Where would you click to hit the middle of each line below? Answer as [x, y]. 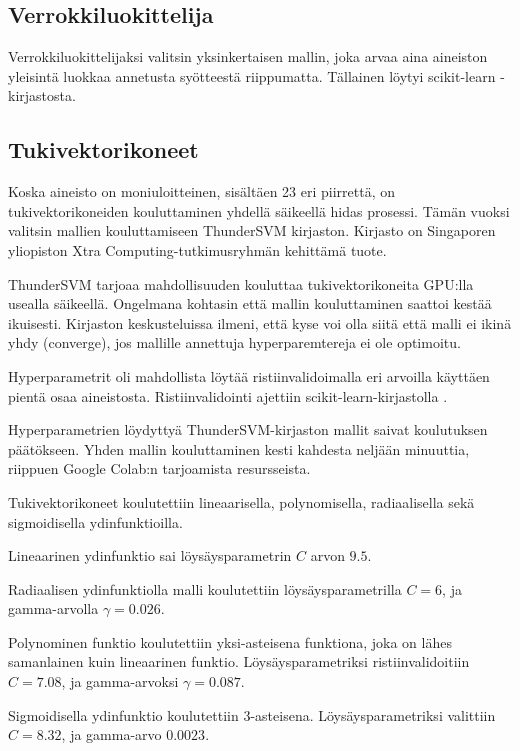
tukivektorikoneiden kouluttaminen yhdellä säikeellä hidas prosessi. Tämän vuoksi [259, 210]
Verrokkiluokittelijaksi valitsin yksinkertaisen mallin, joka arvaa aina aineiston [248, 56]
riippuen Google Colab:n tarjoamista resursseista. [159, 468]
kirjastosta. [42, 95]
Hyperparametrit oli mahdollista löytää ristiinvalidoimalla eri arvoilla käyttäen [249, 375]
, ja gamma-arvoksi [120, 681]
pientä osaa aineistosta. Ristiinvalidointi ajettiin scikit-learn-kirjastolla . [228, 395]
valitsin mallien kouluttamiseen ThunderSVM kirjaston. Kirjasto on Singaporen [252, 230]
